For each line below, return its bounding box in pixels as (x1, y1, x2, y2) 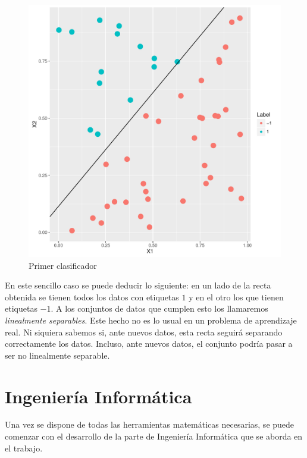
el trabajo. (5, 441, 43, 454)
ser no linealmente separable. (5, 349, 110, 361)
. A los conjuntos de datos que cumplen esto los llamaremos (51, 302, 268, 315)
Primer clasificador (29, 259, 97, 271)
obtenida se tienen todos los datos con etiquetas (5, 290, 179, 303)
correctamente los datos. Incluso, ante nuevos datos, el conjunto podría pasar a (5, 337, 293, 350)
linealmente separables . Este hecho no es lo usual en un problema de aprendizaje (5, 313, 297, 326)
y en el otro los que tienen (189, 290, 284, 303)
